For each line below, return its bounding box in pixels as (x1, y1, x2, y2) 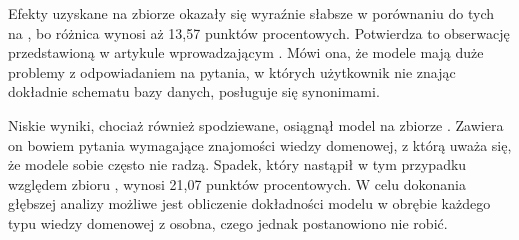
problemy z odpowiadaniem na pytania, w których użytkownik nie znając (8, 61, 456, 82)
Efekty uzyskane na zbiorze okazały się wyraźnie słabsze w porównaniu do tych (8, 3, 494, 23)
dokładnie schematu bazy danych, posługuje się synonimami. (8, 81, 380, 102)
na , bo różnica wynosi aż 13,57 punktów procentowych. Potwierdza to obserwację (8, 22, 510, 43)
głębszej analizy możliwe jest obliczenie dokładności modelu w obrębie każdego (8, 193, 491, 214)
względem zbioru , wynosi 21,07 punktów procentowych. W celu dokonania (8, 173, 466, 194)
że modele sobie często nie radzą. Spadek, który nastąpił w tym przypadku (8, 154, 467, 175)
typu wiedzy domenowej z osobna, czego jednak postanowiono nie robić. (8, 212, 448, 233)
